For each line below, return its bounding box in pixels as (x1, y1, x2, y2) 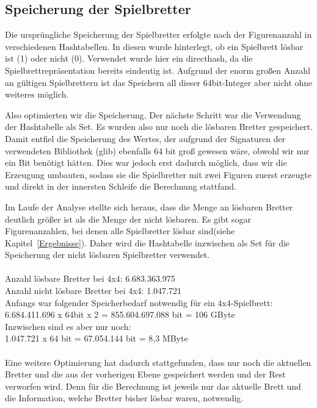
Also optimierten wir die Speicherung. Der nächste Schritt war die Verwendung (5, 108, 301, 121)
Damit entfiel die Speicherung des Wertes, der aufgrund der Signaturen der (5, 132, 286, 145)
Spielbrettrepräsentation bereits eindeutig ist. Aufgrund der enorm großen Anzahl (5, 63, 310, 76)
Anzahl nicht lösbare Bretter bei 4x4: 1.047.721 (5, 284, 181, 297)
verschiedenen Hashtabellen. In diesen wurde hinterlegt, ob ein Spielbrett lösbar (5, 40, 304, 52)
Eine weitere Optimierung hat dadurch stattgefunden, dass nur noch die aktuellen (5, 356, 312, 368)
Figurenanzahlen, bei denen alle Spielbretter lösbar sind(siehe (5, 224, 235, 237)
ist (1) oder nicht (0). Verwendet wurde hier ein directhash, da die (5, 52, 253, 65)
